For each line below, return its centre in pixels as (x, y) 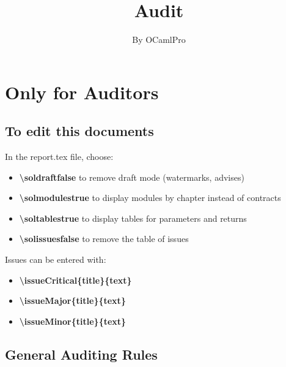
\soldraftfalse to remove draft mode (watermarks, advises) (132, 177)
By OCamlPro (159, 40)
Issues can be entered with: (56, 259)
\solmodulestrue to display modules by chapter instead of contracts (150, 198)
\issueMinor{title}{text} (73, 321)
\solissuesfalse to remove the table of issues (104, 239)
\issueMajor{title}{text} (72, 301)
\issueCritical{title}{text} (75, 280)
